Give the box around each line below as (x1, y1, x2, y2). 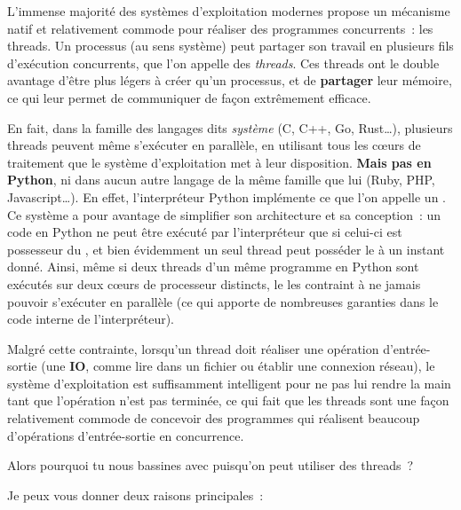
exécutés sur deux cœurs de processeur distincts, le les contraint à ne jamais (7, 274, 421, 293)
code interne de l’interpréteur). (7, 310, 175, 328)
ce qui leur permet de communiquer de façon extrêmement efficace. (7, 88, 371, 106)
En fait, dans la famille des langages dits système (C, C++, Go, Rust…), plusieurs (7, 118, 453, 137)
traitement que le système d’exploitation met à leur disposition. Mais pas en (7, 153, 432, 171)
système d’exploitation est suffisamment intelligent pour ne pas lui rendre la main (7, 373, 451, 392)
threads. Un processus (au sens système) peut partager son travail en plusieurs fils (7, 36, 454, 55)
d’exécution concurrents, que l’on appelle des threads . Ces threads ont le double (7, 53, 440, 72)
